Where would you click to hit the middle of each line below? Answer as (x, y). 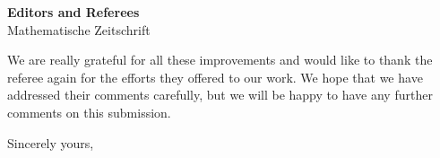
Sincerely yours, (51, 142)
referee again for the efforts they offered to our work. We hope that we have (215, 77)
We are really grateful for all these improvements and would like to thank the (220, 60)
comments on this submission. (89, 112)
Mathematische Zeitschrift (79, 29)
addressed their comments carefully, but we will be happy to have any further (220, 95)
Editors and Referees (73, 12)
